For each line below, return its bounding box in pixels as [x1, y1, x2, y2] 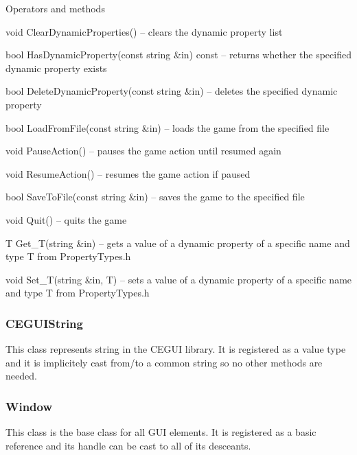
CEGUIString [5, 314, 83, 331]
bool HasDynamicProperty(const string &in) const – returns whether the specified [5, 47, 352, 62]
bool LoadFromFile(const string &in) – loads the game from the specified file [5, 120, 330, 135]
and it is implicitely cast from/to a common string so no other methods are [5, 355, 323, 369]
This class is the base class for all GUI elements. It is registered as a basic [5, 425, 316, 439]
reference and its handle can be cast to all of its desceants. [5, 438, 251, 452]
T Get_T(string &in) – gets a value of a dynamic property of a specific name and [5, 235, 350, 250]
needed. [5, 369, 37, 383]
